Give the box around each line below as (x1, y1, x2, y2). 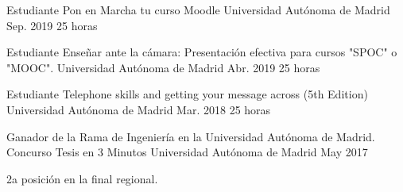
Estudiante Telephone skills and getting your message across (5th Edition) (6, 86, 368, 102)
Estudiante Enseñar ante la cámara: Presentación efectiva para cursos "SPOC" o (6, 44, 397, 60)
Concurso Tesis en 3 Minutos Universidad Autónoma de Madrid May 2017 (6, 144, 368, 160)
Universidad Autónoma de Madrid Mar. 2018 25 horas (6, 101, 271, 117)
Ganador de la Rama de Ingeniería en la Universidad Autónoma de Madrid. (6, 128, 375, 144)
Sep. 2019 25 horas (6, 17, 98, 33)
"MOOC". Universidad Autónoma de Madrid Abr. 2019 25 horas (6, 59, 320, 75)
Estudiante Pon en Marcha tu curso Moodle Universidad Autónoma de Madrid (6, 2, 390, 17)
